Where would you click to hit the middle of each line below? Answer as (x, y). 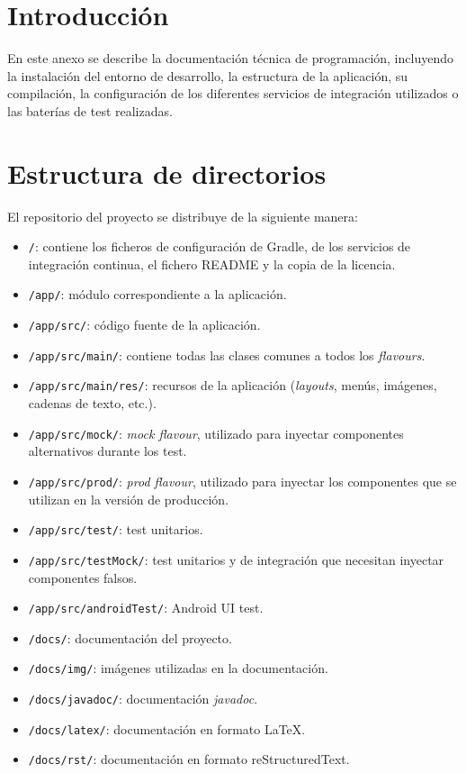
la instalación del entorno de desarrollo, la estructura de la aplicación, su (208, 75)
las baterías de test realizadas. (90, 110)
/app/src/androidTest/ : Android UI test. (146, 608)
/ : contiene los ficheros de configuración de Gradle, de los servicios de (220, 246)
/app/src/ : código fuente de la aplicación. (144, 325)
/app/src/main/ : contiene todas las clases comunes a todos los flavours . (227, 355)
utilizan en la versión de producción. (129, 499)
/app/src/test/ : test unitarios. (116, 529)
